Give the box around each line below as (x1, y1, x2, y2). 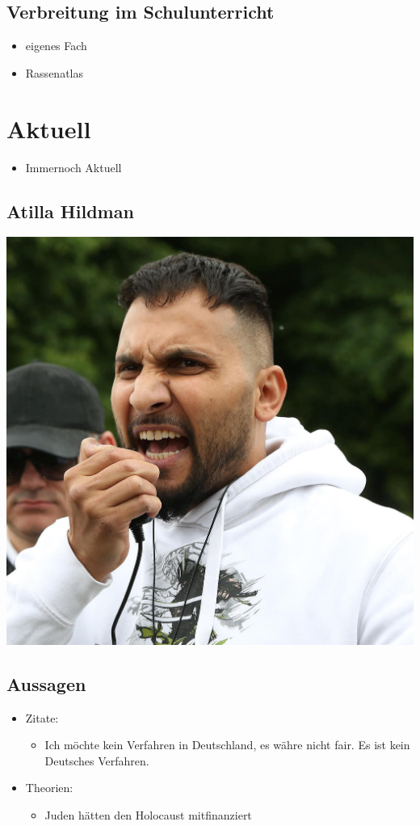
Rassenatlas (25, 64, 83, 81)
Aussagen (6, 671, 86, 696)
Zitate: (25, 709, 59, 726)
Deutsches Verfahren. (44, 752, 149, 769)
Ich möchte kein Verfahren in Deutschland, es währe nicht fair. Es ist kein (44, 736, 410, 753)
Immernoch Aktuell (25, 158, 122, 175)
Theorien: (25, 779, 73, 796)
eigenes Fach (25, 37, 87, 54)
